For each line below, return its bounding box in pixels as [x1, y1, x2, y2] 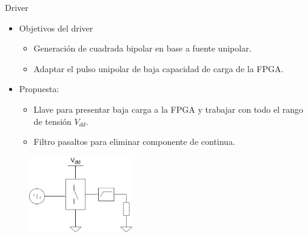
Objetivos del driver [19, 21, 93, 34]
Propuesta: [19, 82, 59, 95]
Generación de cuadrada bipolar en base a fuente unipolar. [33, 42, 252, 55]
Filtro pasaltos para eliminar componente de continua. [33, 135, 235, 148]
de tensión [33, 115, 72, 127]
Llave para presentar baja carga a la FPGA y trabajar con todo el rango [33, 102, 303, 115]
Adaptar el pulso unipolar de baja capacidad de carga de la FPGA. [33, 62, 284, 75]
